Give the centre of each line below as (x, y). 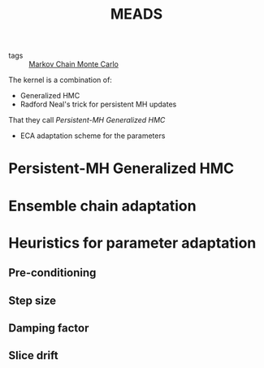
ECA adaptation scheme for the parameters (93, 136)
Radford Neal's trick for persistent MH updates (98, 104)
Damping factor (49, 328)
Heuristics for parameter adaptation (132, 242)
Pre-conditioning (52, 273)
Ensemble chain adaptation (102, 206)
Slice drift (33, 355)
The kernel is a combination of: (60, 80)
